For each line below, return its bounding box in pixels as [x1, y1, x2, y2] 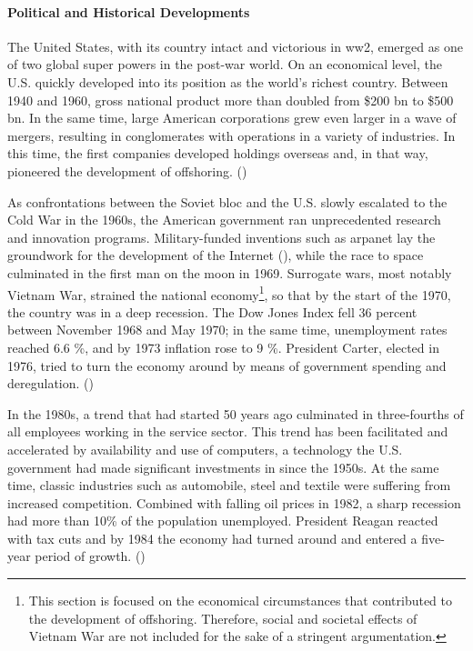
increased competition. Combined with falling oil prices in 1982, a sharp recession [7, 493, 461, 512]
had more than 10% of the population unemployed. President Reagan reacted [7, 511, 438, 530]
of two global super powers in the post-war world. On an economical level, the [7, 55, 442, 74]
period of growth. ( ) [35, 546, 146, 566]
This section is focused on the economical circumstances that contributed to [28, 591, 453, 610]
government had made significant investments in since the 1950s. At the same [7, 457, 439, 476]
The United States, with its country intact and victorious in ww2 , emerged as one [7, 36, 463, 55]
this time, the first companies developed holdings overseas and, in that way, [7, 144, 428, 163]
